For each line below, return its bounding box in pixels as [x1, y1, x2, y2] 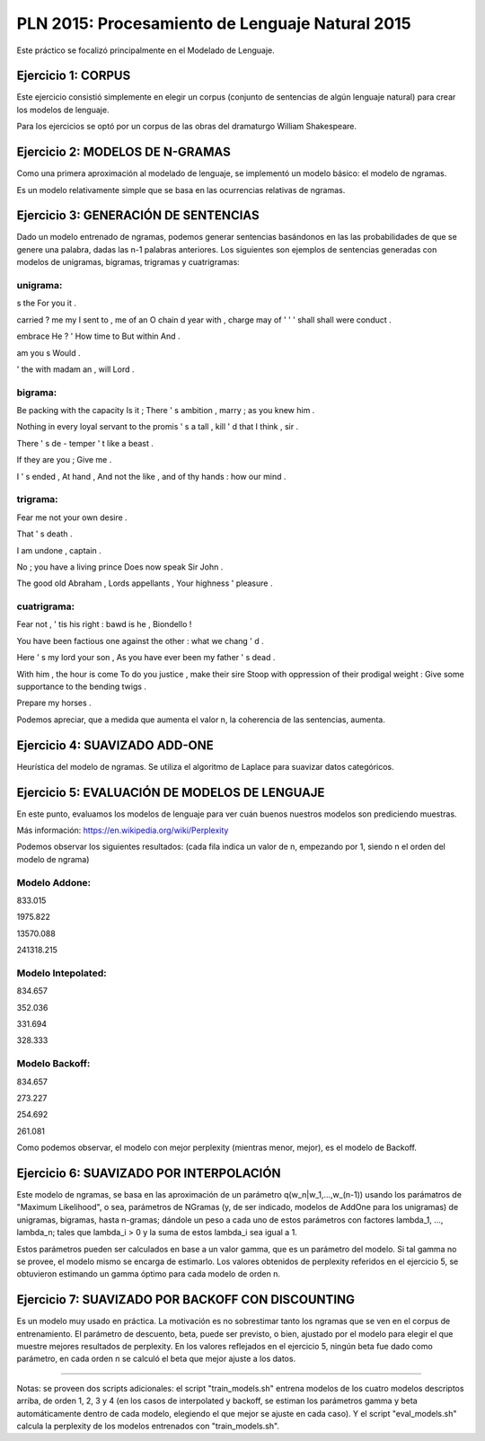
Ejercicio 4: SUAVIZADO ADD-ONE [16, 738, 215, 753]
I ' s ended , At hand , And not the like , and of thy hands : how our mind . [16, 471, 287, 482]
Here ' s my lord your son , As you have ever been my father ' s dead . [16, 652, 276, 663]
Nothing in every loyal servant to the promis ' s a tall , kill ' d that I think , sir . [16, 421, 299, 432]
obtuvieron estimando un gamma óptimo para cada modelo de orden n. [16, 1269, 280, 1279]
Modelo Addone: [16, 876, 92, 888]
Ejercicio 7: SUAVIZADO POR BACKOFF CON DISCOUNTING [16, 1292, 355, 1307]
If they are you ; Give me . [16, 455, 112, 465]
